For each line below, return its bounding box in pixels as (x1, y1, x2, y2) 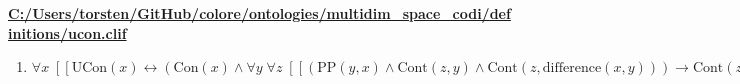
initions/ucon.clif (8, 22, 127, 43)
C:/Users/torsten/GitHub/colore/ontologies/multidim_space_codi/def (8, 3, 511, 23)
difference (542, 61, 602, 76)
